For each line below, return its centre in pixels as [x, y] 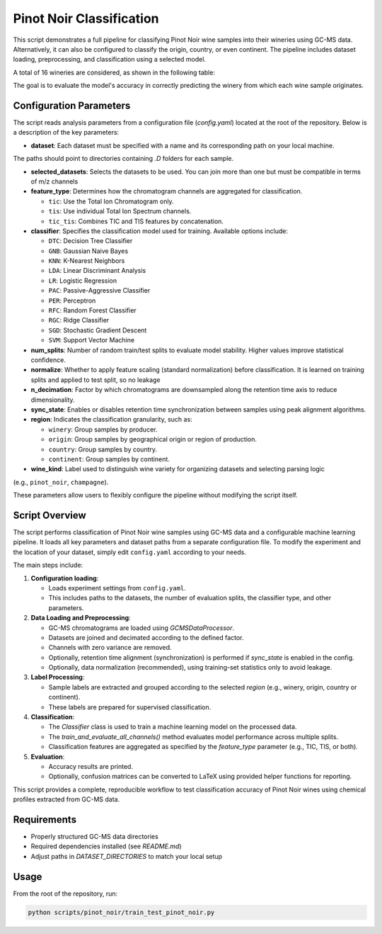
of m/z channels [54, 181]
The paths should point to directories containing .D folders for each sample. [123, 159]
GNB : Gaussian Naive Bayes [88, 251]
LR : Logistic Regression [83, 281]
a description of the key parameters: [66, 133]
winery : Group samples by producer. [103, 429]
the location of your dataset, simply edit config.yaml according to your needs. [130, 552]
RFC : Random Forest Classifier [93, 310]
